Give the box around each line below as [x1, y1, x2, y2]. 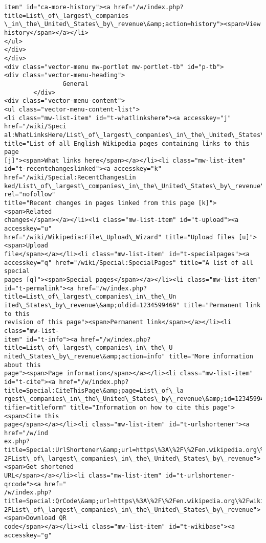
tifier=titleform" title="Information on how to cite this [4, 403, 209, 411]
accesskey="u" [4, 225, 52, 233]
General [62, 80, 88, 87]
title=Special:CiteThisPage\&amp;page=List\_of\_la [4, 387, 184, 394]
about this [4, 361, 41, 369]
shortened [40, 463, 74, 471]
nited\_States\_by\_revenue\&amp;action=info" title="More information [4, 352, 253, 360]
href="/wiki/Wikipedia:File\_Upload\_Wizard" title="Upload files [4, 233, 235, 241]
